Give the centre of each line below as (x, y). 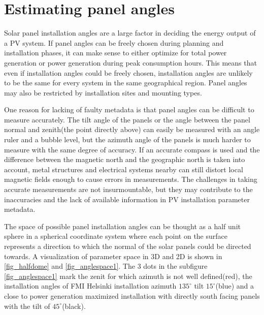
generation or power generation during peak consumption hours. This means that (130, 62)
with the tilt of (27, 306)
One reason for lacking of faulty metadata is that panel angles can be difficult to (129, 109)
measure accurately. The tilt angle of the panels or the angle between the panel (127, 119)
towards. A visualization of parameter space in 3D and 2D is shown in (113, 256)
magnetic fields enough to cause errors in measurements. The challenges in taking (131, 179)
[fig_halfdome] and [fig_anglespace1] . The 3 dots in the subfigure (106, 266)
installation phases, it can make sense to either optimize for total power (115, 53)
